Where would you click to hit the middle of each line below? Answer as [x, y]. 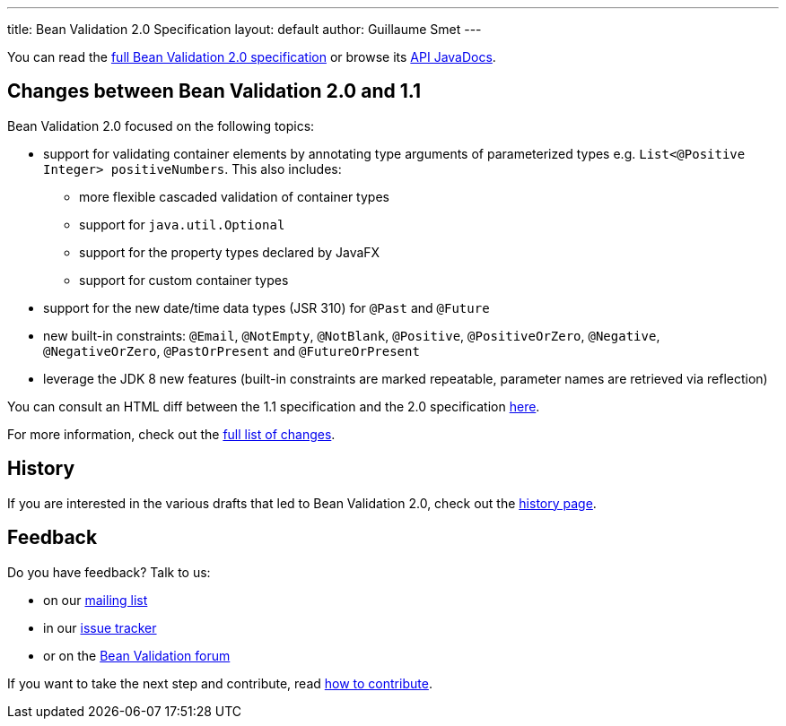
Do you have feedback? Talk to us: [109, 572]
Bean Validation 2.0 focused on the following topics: [161, 125]
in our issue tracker [100, 627]
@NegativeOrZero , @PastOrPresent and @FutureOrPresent [231, 350]
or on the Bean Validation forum [137, 655]
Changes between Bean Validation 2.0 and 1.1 [214, 91]
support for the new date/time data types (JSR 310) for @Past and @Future [266, 307]
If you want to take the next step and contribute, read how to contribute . [220, 683]
